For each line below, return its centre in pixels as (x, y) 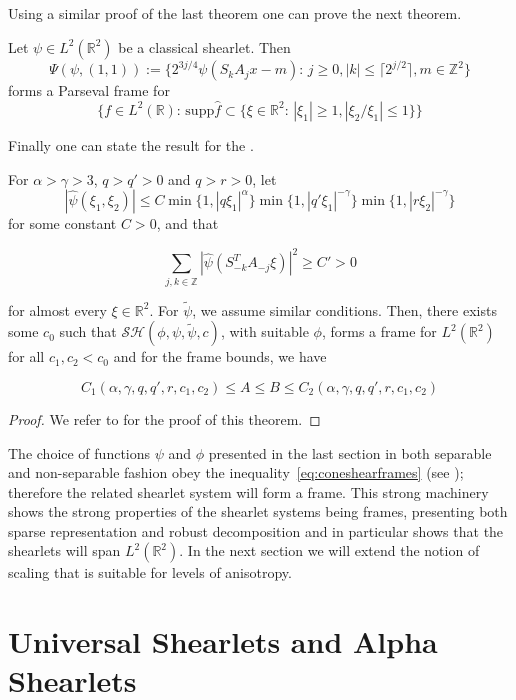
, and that (187, 223)
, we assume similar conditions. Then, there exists (344, 309)
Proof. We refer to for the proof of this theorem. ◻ (164, 418)
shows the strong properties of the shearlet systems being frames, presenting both (258, 511)
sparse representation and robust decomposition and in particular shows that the (256, 530)
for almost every (57, 309)
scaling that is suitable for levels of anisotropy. (150, 572)
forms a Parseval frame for (89, 90)
